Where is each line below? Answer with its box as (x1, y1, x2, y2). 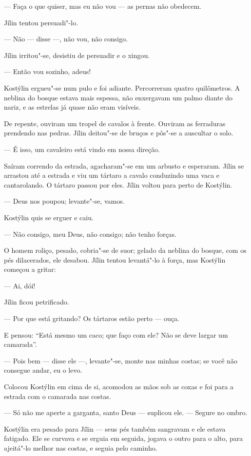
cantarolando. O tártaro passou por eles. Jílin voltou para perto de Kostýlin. (4, 179, 232, 190)
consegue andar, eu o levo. (4, 365, 82, 375)
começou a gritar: (4, 264, 56, 274)
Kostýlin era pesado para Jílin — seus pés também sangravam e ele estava (4, 423, 226, 434)
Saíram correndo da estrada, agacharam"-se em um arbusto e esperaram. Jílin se (4, 160, 244, 171)
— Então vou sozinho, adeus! (4, 66, 91, 76)
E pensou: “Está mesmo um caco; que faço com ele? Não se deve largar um (4, 329, 228, 340)
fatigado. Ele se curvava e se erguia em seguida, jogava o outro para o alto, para (4, 433, 243, 443)
